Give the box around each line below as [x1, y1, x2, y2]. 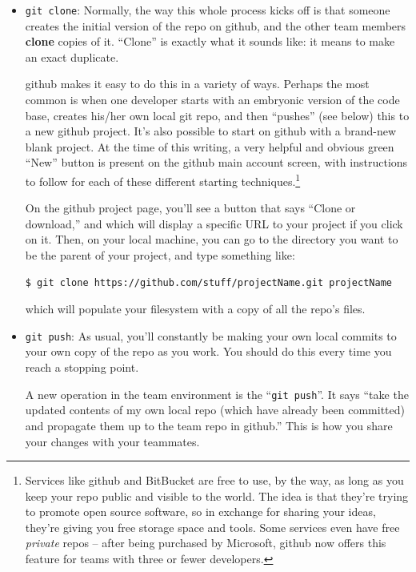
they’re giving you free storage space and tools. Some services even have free [25, 518, 400, 535]
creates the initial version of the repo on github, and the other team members [25, 17, 406, 34]
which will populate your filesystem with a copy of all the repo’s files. [25, 300, 366, 317]
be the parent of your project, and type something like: [25, 247, 295, 264]
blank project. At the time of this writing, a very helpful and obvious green [25, 138, 394, 155]
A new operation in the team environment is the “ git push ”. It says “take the [25, 385, 409, 402]
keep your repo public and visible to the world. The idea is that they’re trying [25, 487, 409, 504]
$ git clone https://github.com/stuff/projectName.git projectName [25, 276, 392, 288]
